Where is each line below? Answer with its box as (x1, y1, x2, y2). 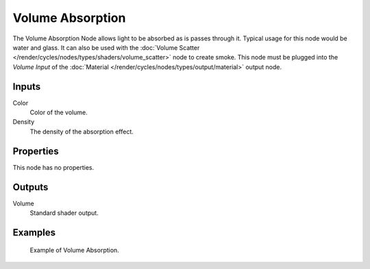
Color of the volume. (29, 108, 88, 116)
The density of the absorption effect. (29, 127, 134, 136)
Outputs (12, 181, 49, 193)
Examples (12, 227, 56, 238)
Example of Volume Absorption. (29, 246, 119, 255)
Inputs (12, 81, 41, 92)
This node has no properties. (12, 163, 95, 171)
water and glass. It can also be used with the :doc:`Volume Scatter (12, 43, 200, 51)
